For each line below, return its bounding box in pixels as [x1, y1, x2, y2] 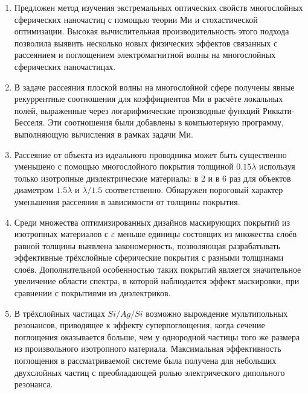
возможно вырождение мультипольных [146, 307, 288, 319]
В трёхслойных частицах [14, 307, 105, 319]
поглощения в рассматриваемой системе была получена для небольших [14, 354, 277, 367]
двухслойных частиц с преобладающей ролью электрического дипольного [14, 366, 285, 378]
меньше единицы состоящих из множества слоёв [118, 227, 297, 240]
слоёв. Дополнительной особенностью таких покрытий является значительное [14, 262, 301, 275]
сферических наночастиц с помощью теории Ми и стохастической [14, 13, 258, 25]
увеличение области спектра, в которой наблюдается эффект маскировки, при [14, 275, 300, 287]
